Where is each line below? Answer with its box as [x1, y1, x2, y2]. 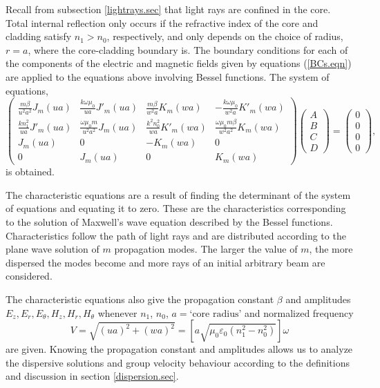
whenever [97, 305, 137, 320]
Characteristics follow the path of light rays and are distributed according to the [6, 228, 346, 242]
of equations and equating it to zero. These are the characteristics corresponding [6, 201, 346, 215]
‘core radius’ [189, 309, 242, 319]
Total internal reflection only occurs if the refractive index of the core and [6, 15, 319, 30]
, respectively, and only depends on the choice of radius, [106, 29, 343, 43]
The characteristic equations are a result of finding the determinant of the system [6, 187, 351, 202]
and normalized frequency [245, 305, 354, 320]
